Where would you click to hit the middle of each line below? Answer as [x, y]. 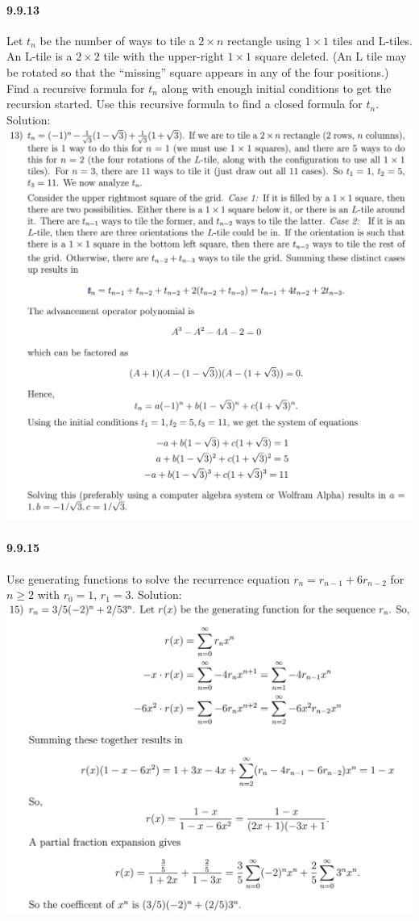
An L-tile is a [39, 56]
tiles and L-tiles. [372, 40]
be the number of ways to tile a [117, 40]
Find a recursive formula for [76, 88]
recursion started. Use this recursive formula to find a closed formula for [185, 104]
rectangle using [264, 40]
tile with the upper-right [164, 56]
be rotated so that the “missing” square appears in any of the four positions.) [198, 71]
